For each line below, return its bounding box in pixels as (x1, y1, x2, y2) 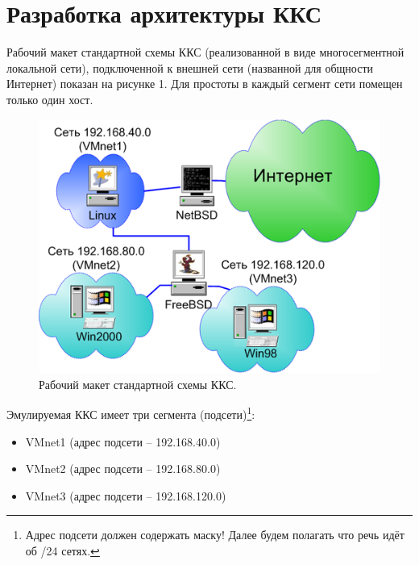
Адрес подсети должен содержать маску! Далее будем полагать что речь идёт (25, 526, 404, 543)
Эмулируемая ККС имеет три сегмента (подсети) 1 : (6, 404, 255, 422)
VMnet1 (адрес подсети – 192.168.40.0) (25, 433, 221, 450)
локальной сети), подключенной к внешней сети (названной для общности (6, 59, 373, 76)
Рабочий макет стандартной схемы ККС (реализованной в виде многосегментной (6, 44, 404, 61)
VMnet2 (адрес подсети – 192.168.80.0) (25, 460, 221, 477)
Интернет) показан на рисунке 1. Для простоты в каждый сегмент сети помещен (6, 75, 403, 92)
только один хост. (6, 90, 93, 107)
